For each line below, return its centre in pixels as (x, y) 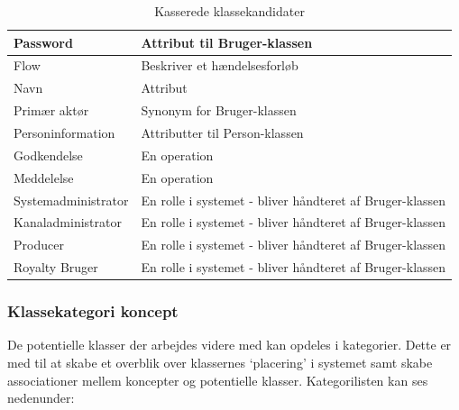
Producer (39, 245)
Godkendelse (48, 155)
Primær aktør (51, 110)
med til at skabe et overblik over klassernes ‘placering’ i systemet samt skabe (220, 362)
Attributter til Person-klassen (222, 132)
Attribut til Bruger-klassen (227, 42)
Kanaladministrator (68, 222)
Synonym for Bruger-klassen (219, 110)
